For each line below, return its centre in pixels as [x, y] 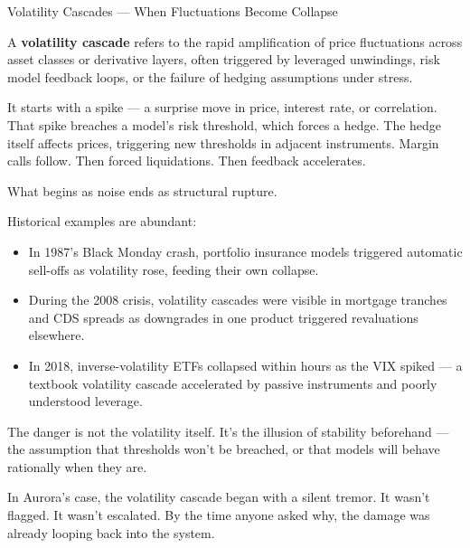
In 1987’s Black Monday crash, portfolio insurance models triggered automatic [245, 251]
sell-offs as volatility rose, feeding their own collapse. [174, 269]
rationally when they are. [77, 466]
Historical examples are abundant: [102, 221]
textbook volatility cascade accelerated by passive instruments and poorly [233, 383]
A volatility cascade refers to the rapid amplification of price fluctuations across [235, 41]
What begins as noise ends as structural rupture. [142, 190]
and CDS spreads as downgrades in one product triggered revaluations [223, 317]
